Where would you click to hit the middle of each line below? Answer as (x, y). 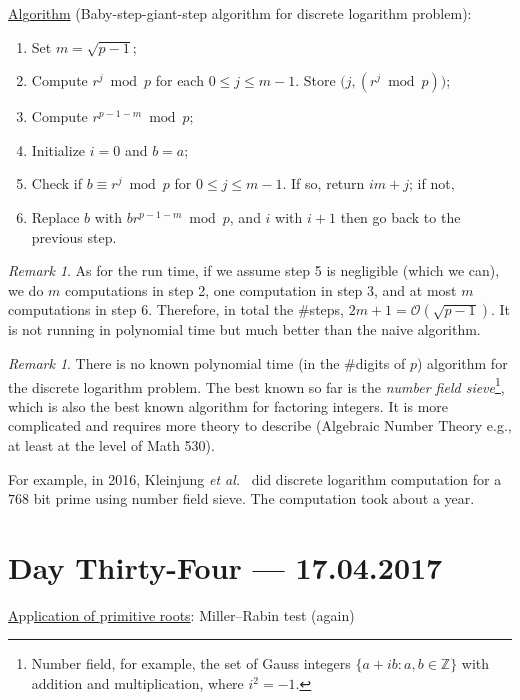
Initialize (58, 149)
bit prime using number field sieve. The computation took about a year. (254, 498)
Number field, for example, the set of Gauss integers (191, 663)
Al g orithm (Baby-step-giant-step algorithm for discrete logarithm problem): (240, 13)
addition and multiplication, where (137, 683)
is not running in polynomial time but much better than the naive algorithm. (244, 329)
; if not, (432, 183)
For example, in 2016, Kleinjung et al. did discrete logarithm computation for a (255, 478)
